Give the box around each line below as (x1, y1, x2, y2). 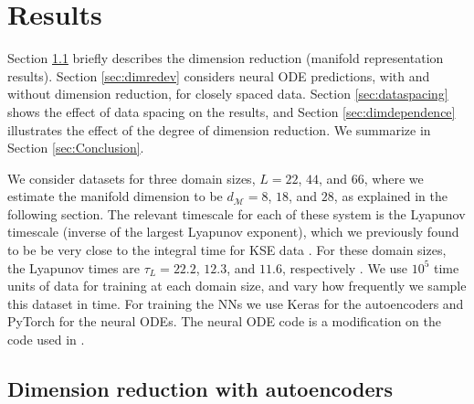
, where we (363, 168, 424, 187)
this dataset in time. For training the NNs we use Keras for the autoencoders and (7, 293, 464, 313)
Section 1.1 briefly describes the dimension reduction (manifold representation (7, 48, 444, 68)
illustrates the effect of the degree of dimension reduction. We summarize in (7, 120, 431, 139)
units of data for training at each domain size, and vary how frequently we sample (7, 276, 467, 295)
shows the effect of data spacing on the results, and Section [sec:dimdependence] (7, 101, 456, 121)
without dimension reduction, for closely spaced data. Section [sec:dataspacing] (7, 84, 448, 103)
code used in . (7, 330, 85, 349)
